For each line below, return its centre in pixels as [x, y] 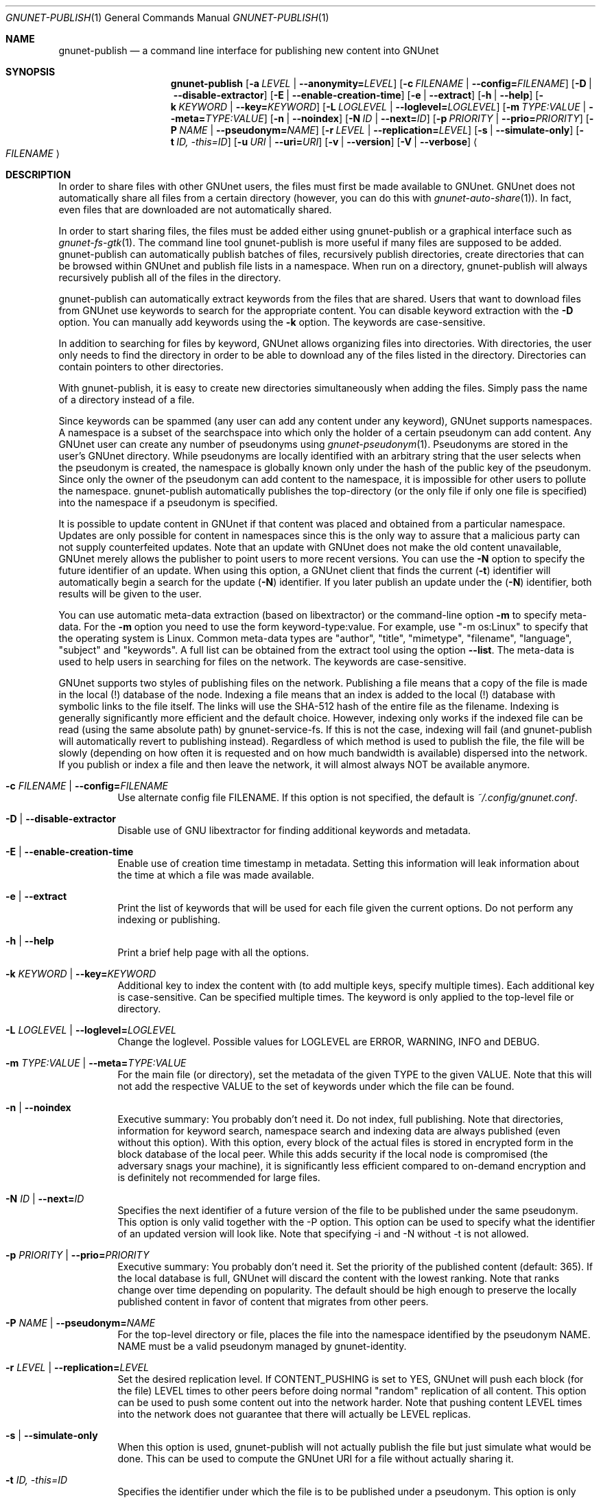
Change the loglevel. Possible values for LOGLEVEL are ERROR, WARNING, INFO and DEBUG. [329, 1042]
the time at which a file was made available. [216, 875]
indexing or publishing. [169, 919]
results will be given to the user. [130, 594]
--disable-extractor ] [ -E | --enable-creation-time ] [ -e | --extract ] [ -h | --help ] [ [356, 95]
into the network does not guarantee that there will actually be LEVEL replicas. [294, 1414]
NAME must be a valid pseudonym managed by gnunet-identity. [262, 1346]
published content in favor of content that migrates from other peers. [273, 1301]
